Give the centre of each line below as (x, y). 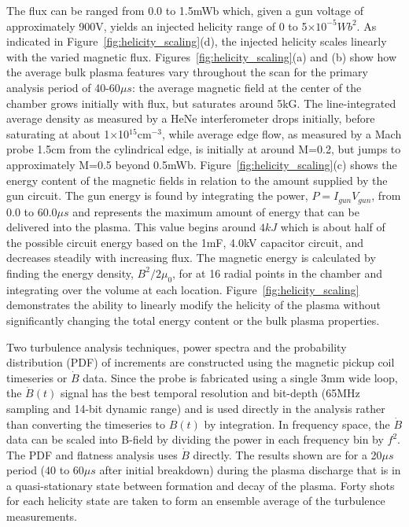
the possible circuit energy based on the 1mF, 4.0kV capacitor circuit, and (185, 242)
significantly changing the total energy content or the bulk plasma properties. (193, 320)
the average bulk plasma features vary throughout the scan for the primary (187, 72)
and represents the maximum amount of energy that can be (216, 211)
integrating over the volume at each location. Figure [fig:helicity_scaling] (183, 289)
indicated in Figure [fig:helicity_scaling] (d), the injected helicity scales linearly (197, 41)
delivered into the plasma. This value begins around (131, 227)
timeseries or (37, 377)
